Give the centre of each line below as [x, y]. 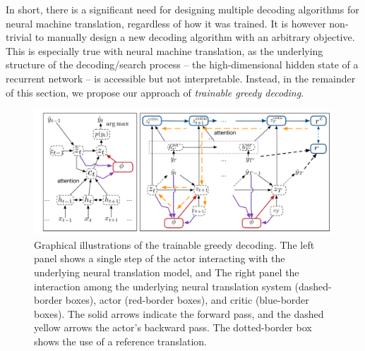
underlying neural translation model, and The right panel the [167, 272]
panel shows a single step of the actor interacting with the [160, 258]
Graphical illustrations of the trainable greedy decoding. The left [174, 244]
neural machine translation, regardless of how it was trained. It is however [166, 23]
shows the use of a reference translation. [121, 341]
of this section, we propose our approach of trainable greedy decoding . [155, 92]
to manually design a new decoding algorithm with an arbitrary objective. [195, 37]
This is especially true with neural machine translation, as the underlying [164, 50]
